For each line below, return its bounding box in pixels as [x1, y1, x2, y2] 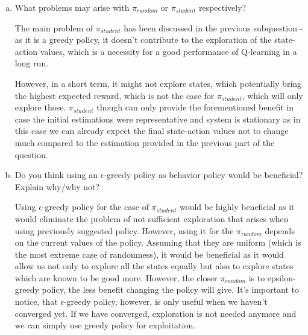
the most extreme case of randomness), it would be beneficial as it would [14, 247, 284, 260]
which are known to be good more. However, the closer [14, 271, 218, 284]
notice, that [14, 295, 58, 308]
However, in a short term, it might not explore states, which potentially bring [14, 77, 302, 89]
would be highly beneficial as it [179, 200, 295, 213]
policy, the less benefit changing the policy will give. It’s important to [42, 283, 300, 296]
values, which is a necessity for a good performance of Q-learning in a [40, 45, 297, 57]
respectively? [198, 1, 247, 13]
